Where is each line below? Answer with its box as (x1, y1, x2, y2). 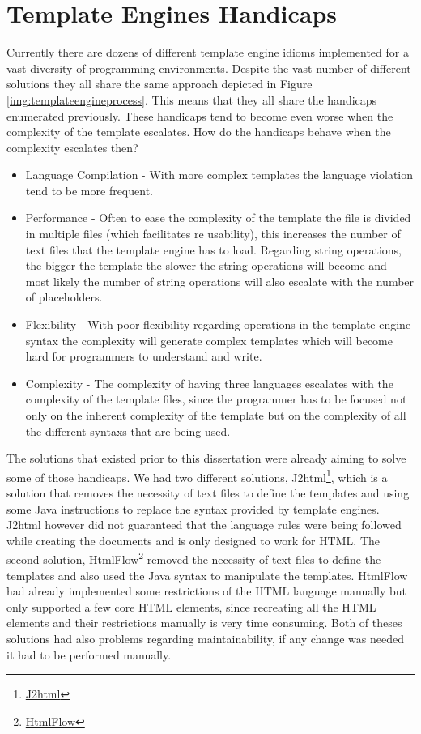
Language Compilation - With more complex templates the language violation (25, 166, 414, 183)
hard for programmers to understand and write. (25, 348, 262, 365)
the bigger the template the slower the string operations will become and (25, 257, 387, 274)
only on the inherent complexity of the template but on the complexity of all (25, 407, 406, 423)
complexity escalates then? (6, 139, 138, 156)
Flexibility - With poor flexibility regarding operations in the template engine (25, 316, 411, 333)
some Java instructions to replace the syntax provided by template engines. (6, 500, 380, 517)
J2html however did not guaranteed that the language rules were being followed (6, 516, 402, 533)
